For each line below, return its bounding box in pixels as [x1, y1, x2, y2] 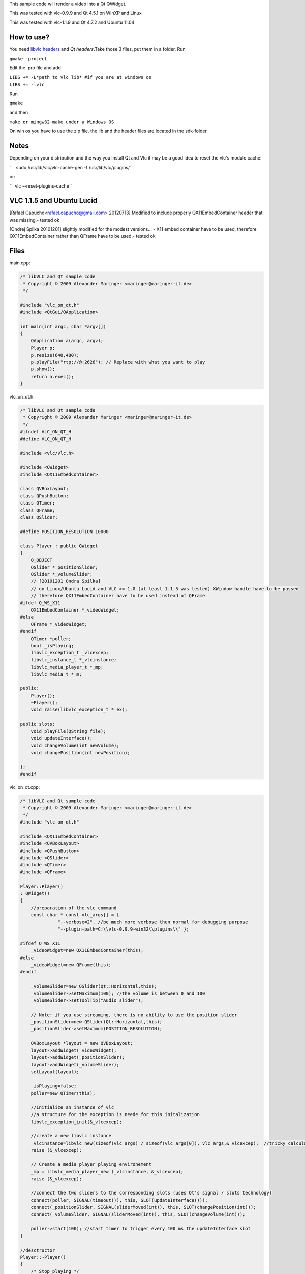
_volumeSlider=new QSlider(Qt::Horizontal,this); [30, 984, 157, 989]
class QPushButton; [20, 493, 69, 499]
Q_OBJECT [30, 557, 53, 563]
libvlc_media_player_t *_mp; [30, 664, 104, 670]
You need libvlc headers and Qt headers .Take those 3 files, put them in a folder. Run [9, 46, 186, 52]
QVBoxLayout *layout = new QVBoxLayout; [30, 1040, 133, 1046]
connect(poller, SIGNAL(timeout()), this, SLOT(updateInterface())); [30, 1197, 208, 1203]
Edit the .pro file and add [9, 65, 61, 71]
